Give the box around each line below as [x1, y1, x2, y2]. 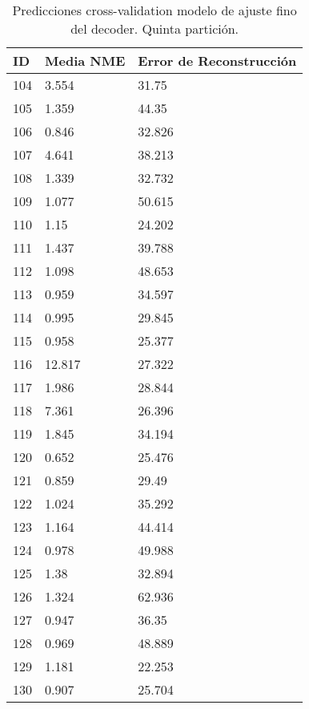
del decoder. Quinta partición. [70, 19, 239, 38]
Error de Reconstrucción [138, 51, 297, 70]
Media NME [45, 51, 126, 70]
